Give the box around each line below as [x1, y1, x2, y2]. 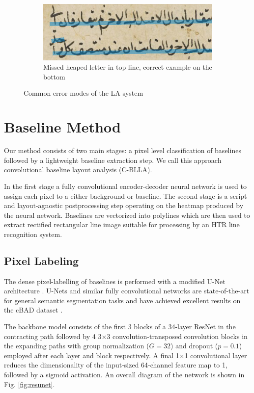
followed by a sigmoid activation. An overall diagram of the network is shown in [4, 369, 245, 380]
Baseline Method [4, 117, 121, 137]
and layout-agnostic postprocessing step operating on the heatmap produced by [4, 200, 244, 210]
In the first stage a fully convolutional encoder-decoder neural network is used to [4, 181, 247, 191]
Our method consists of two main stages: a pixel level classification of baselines [4, 145, 241, 156]
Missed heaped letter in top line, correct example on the [43, 62, 212, 72]
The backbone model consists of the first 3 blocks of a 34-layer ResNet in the [4, 321, 236, 332]
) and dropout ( [170, 341, 218, 351]
